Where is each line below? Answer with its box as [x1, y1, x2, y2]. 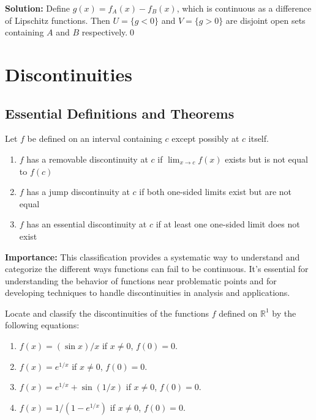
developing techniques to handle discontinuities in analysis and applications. [5, 286, 290, 299]
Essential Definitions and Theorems [5, 103, 235, 122]
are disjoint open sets [225, 13, 306, 26]
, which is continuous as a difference [176, 2, 312, 14]
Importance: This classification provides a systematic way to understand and [5, 250, 300, 263]
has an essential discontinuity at [26, 218, 147, 230]
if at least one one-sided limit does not [156, 218, 300, 230]
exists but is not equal [225, 152, 308, 165]
